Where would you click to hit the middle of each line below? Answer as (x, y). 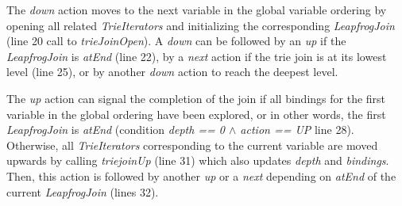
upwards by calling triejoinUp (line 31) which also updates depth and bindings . (198, 160)
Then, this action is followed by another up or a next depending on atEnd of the (201, 175)
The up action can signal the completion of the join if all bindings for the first (196, 98)
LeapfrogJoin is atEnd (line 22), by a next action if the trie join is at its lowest (197, 56)
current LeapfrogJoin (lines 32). (83, 191)
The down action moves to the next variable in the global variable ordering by (197, 10)
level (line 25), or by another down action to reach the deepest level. (172, 72)
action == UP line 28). (297, 130)
